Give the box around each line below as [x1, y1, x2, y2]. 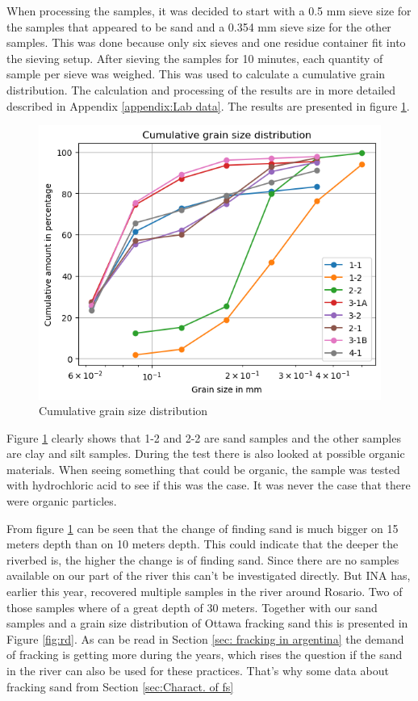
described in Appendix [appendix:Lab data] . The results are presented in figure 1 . [6, 97, 410, 114]
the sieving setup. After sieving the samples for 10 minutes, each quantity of [6, 49, 383, 66]
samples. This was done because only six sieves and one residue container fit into [6, 34, 406, 51]
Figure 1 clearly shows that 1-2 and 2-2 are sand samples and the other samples [6, 429, 401, 446]
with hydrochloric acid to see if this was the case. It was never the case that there [6, 476, 411, 493]
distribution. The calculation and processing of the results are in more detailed [6, 81, 396, 98]
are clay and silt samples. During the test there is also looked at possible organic [6, 445, 405, 462]
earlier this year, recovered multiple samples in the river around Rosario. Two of [6, 583, 403, 600]
